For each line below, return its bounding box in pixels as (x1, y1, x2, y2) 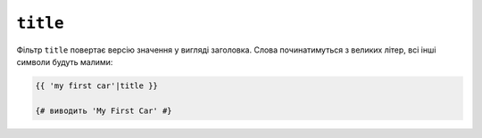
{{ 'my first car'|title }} (35, 80, 158, 91)
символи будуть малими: (16, 56, 113, 67)
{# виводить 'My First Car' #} (35, 105, 173, 116)
